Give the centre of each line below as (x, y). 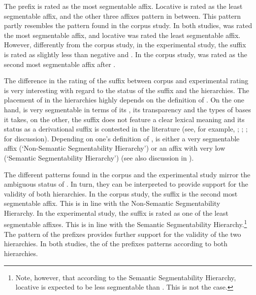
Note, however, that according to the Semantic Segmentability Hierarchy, (126, 277)
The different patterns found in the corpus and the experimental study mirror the (127, 174)
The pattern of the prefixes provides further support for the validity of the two (123, 234)
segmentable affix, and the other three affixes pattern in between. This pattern (123, 16)
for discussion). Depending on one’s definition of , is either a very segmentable (122, 138)
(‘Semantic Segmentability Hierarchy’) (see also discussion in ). (99, 157)
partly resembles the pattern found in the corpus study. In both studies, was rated (128, 25)
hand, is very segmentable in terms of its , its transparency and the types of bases (128, 109)
